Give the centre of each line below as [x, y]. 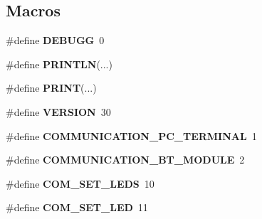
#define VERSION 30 [58, 111]
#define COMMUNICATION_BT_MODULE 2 [125, 160]
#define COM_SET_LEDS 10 [80, 183]
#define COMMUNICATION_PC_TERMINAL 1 [131, 135]
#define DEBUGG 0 [55, 40]
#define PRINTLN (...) [59, 64]
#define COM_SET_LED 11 [77, 207]
